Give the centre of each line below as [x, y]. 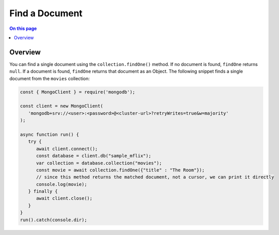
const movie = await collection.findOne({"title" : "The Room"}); [120, 170]
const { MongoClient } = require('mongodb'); [78, 92]
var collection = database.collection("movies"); [99, 163]
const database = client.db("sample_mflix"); [94, 156]
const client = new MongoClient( [62, 106]
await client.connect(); [67, 149]
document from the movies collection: [49, 78]
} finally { [43, 191]
